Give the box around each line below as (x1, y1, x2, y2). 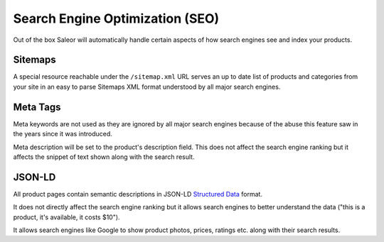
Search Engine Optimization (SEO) (13, 11, 220, 26)
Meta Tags (13, 101, 61, 113)
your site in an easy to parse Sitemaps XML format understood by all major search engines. (13, 82, 281, 91)
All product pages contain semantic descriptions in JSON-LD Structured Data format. (13, 189, 263, 198)
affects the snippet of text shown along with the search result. (13, 153, 195, 161)
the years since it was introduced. (13, 130, 113, 138)
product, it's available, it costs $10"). (13, 213, 120, 221)
